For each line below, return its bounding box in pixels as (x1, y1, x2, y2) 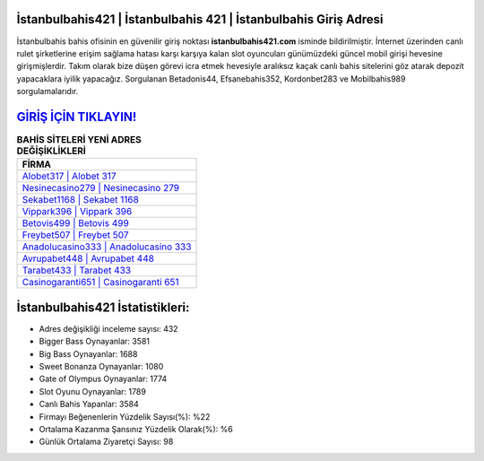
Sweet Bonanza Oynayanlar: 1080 (39, 361, 164, 372)
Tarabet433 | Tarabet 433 (22, 265, 132, 277)
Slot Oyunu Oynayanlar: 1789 (39, 386, 147, 396)
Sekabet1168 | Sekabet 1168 (22, 194, 139, 206)
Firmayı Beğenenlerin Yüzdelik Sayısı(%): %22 (39, 411, 211, 422)
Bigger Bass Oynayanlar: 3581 (39, 336, 151, 347)
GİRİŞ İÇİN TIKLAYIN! (16, 109, 137, 125)
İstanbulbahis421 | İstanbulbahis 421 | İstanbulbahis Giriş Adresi (16, 12, 385, 27)
